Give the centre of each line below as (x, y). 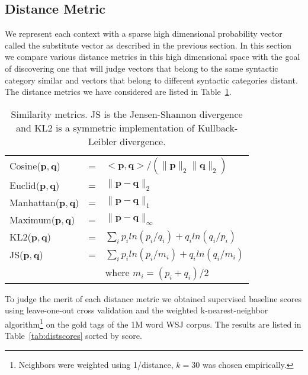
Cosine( (25, 166)
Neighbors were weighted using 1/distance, (96, 364)
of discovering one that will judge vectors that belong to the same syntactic (142, 68)
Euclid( (25, 185)
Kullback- (218, 127)
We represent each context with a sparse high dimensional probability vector (144, 33)
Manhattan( (35, 202)
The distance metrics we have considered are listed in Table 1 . (118, 92)
